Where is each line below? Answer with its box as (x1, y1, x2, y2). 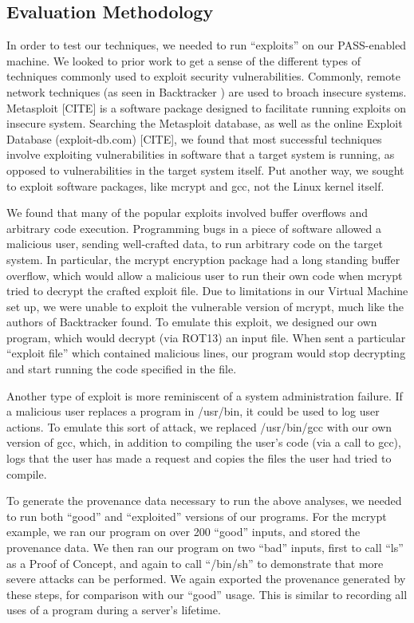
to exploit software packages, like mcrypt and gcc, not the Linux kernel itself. (6, 177, 384, 194)
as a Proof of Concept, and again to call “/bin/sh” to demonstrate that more (6, 554, 384, 571)
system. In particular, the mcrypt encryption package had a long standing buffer (6, 250, 400, 267)
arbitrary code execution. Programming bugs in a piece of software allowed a (6, 219, 381, 236)
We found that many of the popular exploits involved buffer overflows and (6, 204, 368, 221)
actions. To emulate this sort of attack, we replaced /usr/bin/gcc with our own (6, 418, 392, 435)
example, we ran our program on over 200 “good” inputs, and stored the (6, 523, 361, 540)
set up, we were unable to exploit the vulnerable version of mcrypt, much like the (6, 298, 404, 314)
